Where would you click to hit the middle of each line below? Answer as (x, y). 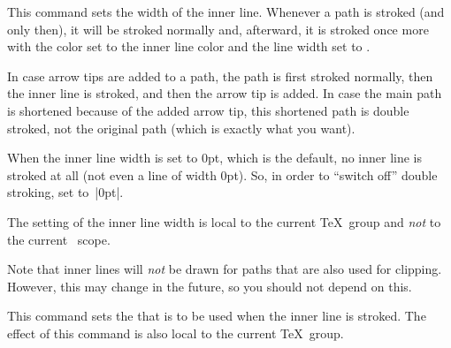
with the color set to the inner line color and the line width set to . (189, 46)
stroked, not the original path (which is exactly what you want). (181, 128)
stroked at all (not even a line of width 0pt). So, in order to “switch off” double (222, 174)
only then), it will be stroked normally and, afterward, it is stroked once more (218, 29)
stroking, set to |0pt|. (65, 192)
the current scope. (59, 239)
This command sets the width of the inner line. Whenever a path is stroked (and (226, 11)
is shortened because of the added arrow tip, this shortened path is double (208, 110)
